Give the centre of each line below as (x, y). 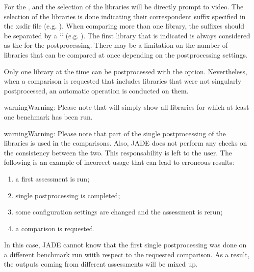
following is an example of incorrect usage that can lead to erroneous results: (119, 162)
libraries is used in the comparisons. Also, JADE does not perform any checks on (126, 143)
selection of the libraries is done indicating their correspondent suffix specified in (125, 16)
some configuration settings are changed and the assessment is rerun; (119, 212)
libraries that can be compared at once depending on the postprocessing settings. (126, 54)
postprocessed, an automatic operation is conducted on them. (96, 90)
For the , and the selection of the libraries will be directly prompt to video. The (124, 6)
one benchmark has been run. (48, 116)
